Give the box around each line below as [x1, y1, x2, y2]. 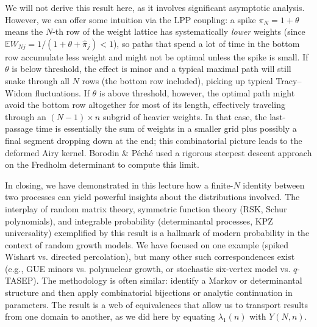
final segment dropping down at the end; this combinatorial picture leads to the [5, 134, 302, 146]
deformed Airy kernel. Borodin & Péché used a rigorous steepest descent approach [5, 146, 312, 159]
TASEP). [5, 274, 39, 287]
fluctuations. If [35, 86, 90, 99]
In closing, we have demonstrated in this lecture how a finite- [5, 178, 233, 191]
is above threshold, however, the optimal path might [99, 86, 295, 99]
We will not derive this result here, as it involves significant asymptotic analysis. [5, 1, 305, 13]
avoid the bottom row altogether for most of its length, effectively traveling [5, 98, 285, 111]
